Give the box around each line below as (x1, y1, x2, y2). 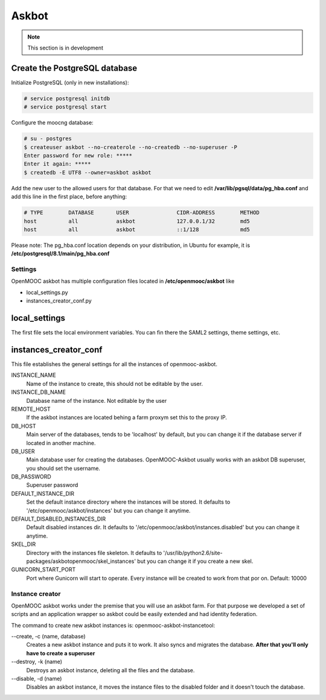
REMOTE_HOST (11, 405, 51, 413)
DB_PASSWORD (11, 473, 51, 480)
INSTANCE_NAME (11, 371, 57, 379)
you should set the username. (26, 464, 101, 472)
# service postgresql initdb (24, 95, 110, 102)
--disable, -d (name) (11, 675, 62, 682)
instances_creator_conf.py (26, 297, 92, 304)
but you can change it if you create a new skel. (136, 557, 254, 565)
